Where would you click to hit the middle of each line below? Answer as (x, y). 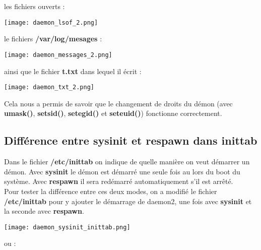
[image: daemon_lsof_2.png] (51, 22)
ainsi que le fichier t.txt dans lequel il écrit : (73, 71)
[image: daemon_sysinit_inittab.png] (67, 227)
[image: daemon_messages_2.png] (58, 55)
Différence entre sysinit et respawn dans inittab (131, 140)
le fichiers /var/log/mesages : (53, 39)
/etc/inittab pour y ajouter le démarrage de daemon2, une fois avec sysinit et (128, 201)
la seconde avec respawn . (44, 211)
